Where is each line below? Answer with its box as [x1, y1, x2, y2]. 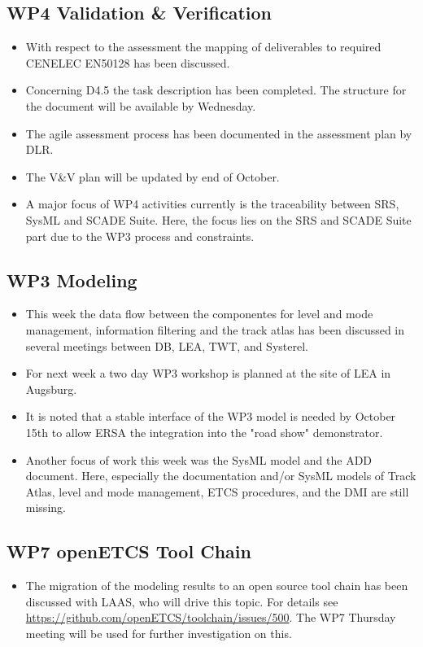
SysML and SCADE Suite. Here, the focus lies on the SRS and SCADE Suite [25, 211, 412, 228]
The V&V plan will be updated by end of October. [25, 168, 280, 185]
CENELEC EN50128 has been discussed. [25, 54, 230, 71]
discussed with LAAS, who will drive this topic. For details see [25, 592, 338, 610]
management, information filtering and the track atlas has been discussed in [25, 321, 405, 338]
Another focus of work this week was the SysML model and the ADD [25, 451, 373, 468]
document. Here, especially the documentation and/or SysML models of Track [25, 467, 416, 484]
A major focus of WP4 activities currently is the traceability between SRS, [25, 195, 399, 212]
